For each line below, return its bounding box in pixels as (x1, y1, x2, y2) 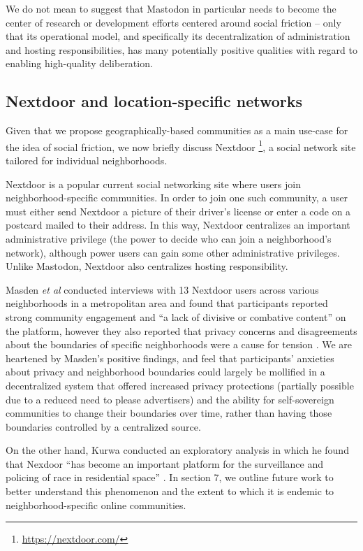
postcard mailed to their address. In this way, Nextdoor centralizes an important (6, 217, 350, 232)
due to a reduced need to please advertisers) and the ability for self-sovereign (6, 392, 334, 406)
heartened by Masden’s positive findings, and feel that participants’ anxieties (6, 350, 334, 365)
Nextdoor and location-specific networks (6, 90, 303, 112)
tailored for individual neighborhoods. (6, 153, 168, 168)
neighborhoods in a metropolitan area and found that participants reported (6, 296, 328, 310)
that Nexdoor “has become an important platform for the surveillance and (6, 456, 323, 471)
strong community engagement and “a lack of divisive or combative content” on (6, 309, 346, 324)
